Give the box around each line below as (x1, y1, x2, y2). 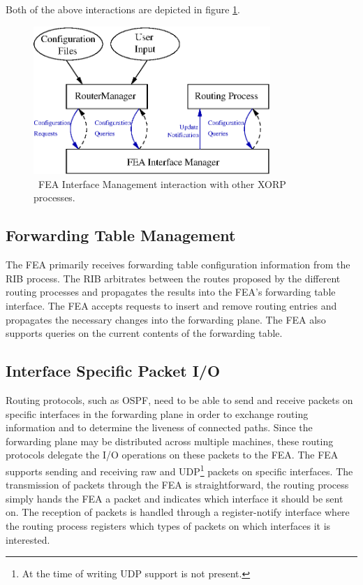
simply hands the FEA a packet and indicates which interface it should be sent (6, 491, 343, 505)
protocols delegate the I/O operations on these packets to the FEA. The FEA (6, 447, 339, 462)
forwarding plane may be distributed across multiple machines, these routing (6, 433, 334, 448)
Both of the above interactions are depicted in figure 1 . (6, 2, 241, 16)
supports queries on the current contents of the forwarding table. (6, 326, 283, 340)
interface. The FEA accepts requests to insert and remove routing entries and (6, 298, 337, 312)
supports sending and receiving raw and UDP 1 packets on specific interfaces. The (6, 461, 353, 478)
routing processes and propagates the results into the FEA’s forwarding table (6, 284, 336, 299)
